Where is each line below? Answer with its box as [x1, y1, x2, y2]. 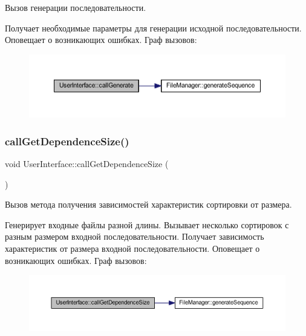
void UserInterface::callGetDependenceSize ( [5, 157, 169, 170]
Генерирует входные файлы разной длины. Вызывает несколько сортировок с [5, 218, 289, 231]
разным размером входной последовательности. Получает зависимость [5, 230, 264, 243]
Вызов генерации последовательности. [5, 1, 146, 13]
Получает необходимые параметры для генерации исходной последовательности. [5, 21, 302, 34]
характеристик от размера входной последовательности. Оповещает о [5, 242, 260, 255]
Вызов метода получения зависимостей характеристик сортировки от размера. [5, 198, 292, 211]
